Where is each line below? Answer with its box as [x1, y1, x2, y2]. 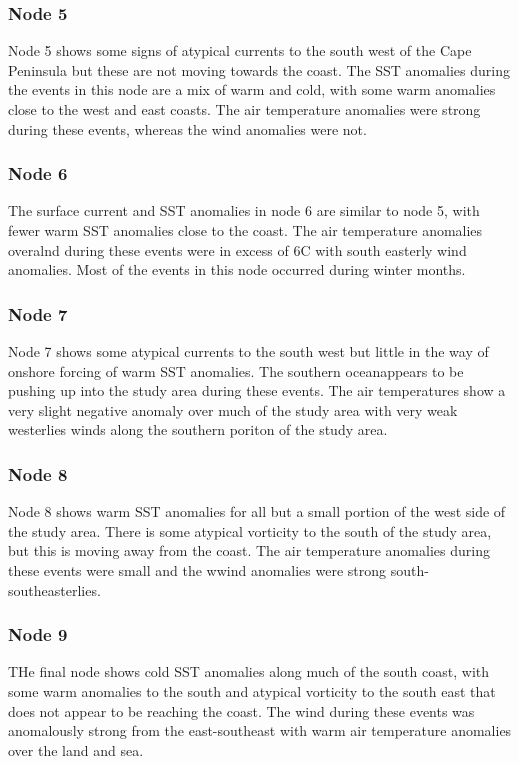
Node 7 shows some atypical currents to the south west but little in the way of [8, 341, 489, 361]
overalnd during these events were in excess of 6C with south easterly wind [8, 239, 467, 260]
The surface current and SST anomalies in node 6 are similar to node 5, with [8, 200, 480, 221]
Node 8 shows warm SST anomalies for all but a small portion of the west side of [8, 501, 506, 522]
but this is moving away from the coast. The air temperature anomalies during [8, 540, 490, 561]
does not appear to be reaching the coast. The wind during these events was [8, 700, 475, 721]
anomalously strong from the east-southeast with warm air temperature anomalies [8, 720, 512, 741]
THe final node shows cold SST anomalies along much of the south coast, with [8, 661, 490, 682]
